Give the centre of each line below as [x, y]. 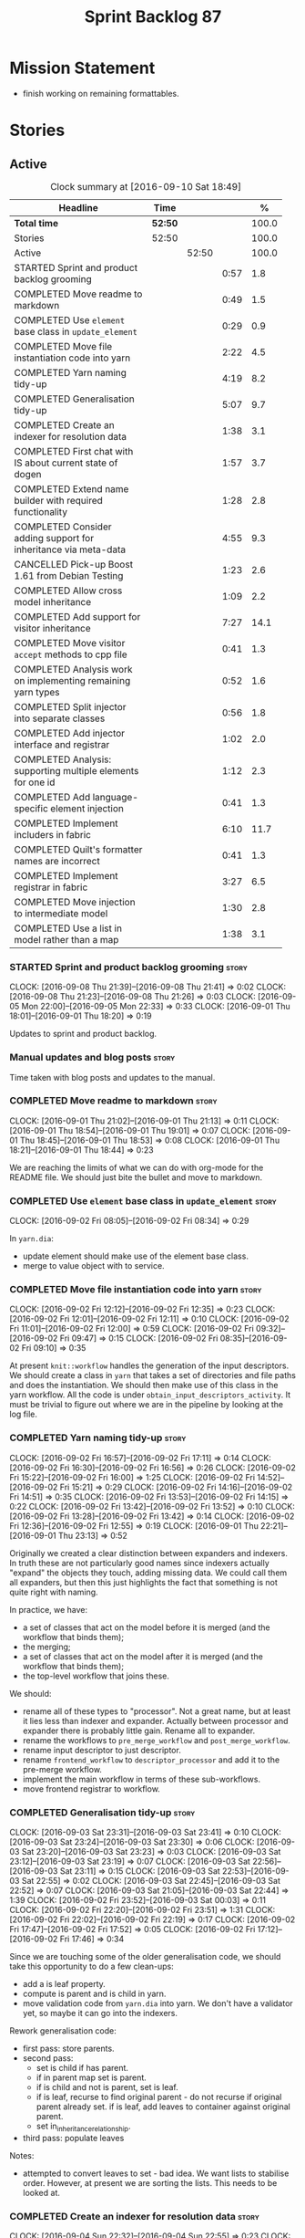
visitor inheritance [52, 628]
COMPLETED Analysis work [73, 669]
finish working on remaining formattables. [101, 93]
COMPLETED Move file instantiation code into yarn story [136, 1290]
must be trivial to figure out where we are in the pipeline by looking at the [147, 1405]
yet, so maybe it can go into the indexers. [100, 2013]
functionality [41, 511]
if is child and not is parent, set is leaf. [107, 2087]
